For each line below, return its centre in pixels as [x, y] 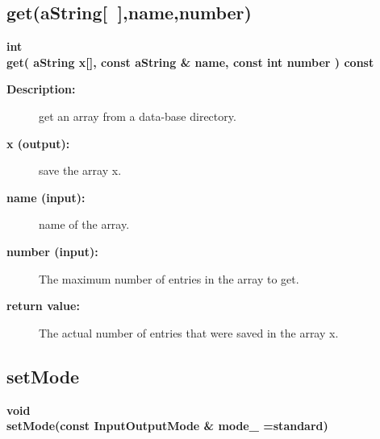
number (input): [52, 251]
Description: [41, 89]
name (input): [46, 197]
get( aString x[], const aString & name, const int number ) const [190, 62]
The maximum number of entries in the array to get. [169, 278]
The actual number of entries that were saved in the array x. [189, 332]
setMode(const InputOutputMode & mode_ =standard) [167, 426]
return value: [43, 306]
